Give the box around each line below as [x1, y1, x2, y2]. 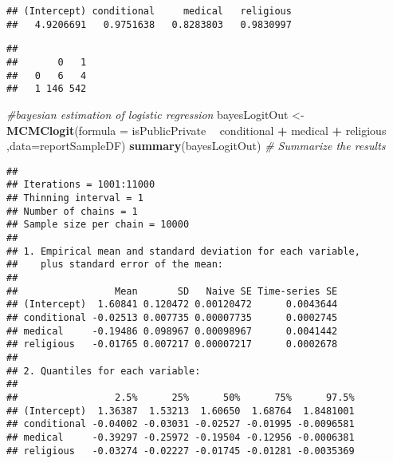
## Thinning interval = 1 [6, 192, 143, 204]
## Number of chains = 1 [6, 205, 138, 217]
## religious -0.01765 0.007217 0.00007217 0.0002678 [6, 338, 338, 350]
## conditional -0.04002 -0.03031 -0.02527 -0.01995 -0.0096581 [6, 418, 355, 430]
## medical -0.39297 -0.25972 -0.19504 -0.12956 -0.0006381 [6, 431, 355, 443]
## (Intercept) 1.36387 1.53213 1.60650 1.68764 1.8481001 [6, 405, 355, 417]
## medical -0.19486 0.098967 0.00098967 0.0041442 [6, 325, 338, 337]
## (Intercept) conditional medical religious [6, 6, 292, 17]
